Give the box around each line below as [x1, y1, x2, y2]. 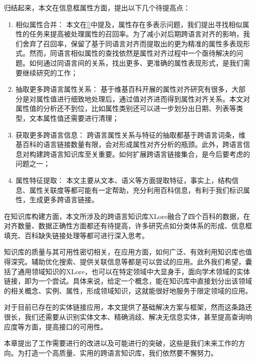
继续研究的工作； [22, 67, 78, 77]
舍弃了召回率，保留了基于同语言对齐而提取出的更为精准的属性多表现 [22, 38, 243, 48]
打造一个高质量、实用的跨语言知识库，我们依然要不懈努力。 [24, 347, 218, 358]
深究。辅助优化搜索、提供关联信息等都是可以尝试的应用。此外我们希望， [10, 256, 245, 267]
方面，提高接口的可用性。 [24, 321, 107, 331]
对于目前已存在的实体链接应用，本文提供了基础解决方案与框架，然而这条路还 [4, 302, 252, 312]
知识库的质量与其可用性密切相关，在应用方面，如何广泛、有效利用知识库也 [4, 247, 245, 257]
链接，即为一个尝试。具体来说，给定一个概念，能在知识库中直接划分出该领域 [4, 276, 252, 286]
